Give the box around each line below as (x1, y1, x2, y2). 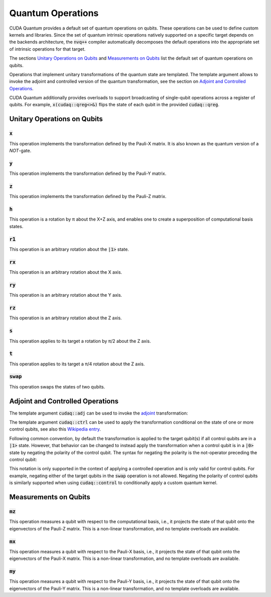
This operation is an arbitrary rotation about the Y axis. (9, 292, 122, 298)
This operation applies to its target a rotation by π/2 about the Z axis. (9, 338, 151, 344)
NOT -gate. (9, 148, 32, 153)
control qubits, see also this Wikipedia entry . (9, 426, 101, 432)
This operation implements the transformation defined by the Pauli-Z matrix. (9, 193, 167, 200)
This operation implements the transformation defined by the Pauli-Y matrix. (9, 170, 167, 176)
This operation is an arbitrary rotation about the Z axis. (9, 315, 122, 321)
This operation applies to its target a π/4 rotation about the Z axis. (9, 361, 145, 367)
